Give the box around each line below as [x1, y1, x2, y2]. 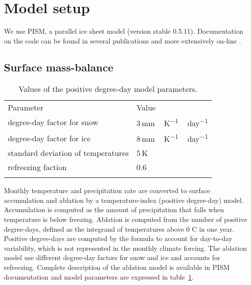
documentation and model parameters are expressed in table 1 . [4, 271, 194, 282]
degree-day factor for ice [8, 132, 91, 144]
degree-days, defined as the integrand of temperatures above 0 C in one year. [4, 223, 234, 234]
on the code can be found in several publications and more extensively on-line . [4, 35, 241, 45]
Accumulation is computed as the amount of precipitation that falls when [4, 204, 224, 215]
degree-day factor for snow [8, 116, 98, 128]
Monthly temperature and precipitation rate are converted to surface [4, 185, 210, 196]
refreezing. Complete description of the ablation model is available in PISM [4, 262, 230, 272]
